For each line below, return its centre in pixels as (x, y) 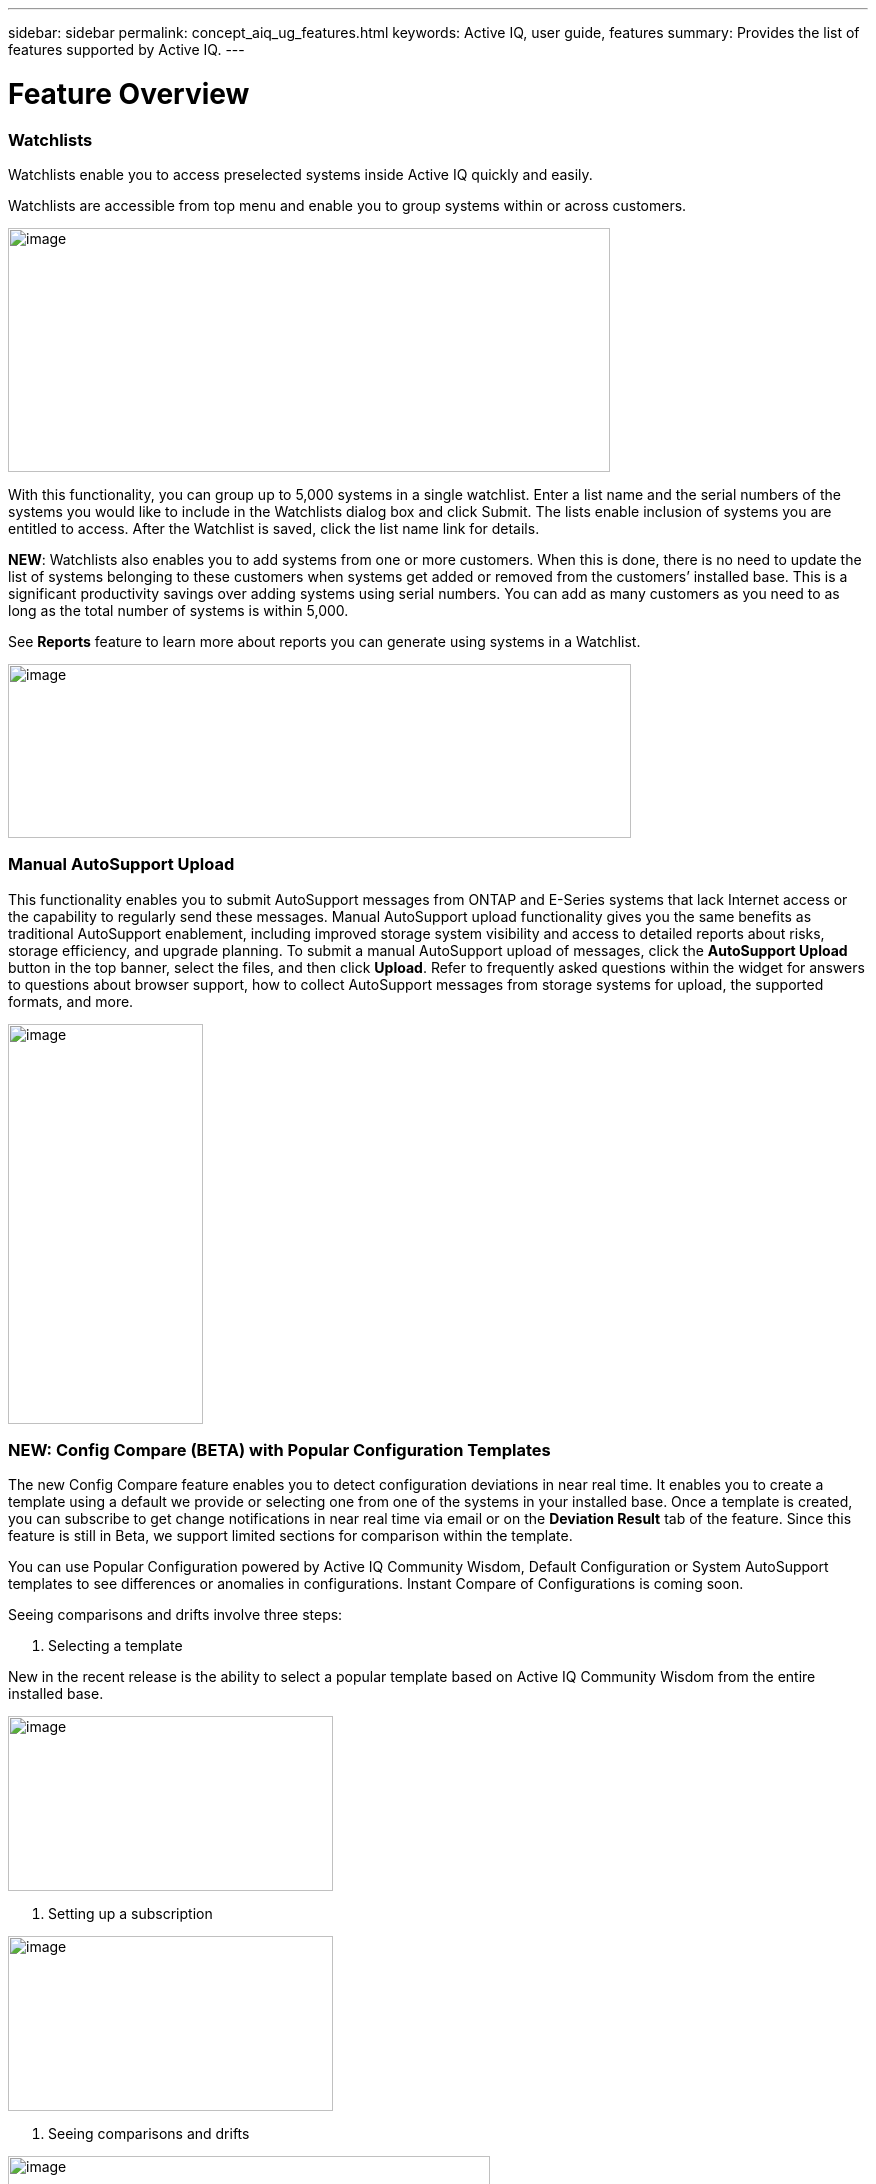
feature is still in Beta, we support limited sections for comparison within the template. (290, 1536)
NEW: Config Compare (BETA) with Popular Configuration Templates (279, 1450)
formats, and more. (71, 1001)
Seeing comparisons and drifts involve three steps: (175, 1615)
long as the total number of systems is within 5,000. (178, 610)
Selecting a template (115, 1646)
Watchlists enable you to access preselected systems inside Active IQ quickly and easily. (300, 174)
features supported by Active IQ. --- (126, 49)
